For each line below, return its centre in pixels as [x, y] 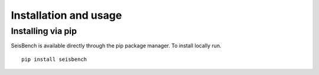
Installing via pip [44, 31]
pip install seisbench [54, 59]
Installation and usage [66, 15]
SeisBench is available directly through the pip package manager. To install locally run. [116, 46]
